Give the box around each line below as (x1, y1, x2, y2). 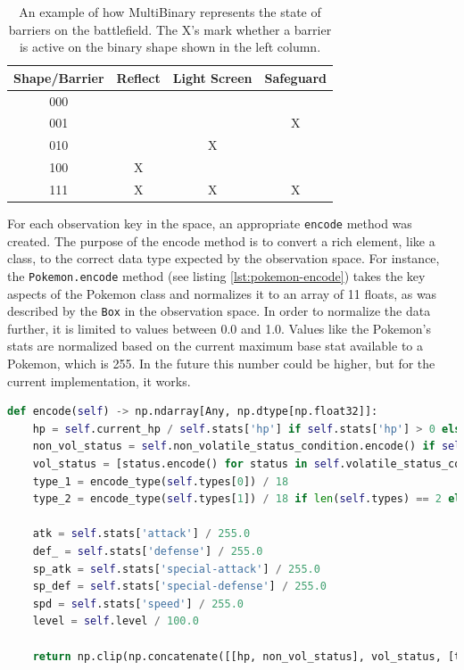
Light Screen (172, 68, 253, 87)
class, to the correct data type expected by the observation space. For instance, (7, 249, 440, 268)
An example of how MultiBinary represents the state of (19, 3, 321, 21)
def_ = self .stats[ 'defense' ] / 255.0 (32, 544, 263, 558)
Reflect (116, 68, 161, 87)
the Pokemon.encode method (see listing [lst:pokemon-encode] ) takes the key (7, 266, 426, 285)
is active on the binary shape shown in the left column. (19, 37, 321, 56)
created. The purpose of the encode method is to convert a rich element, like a (7, 231, 435, 250)
